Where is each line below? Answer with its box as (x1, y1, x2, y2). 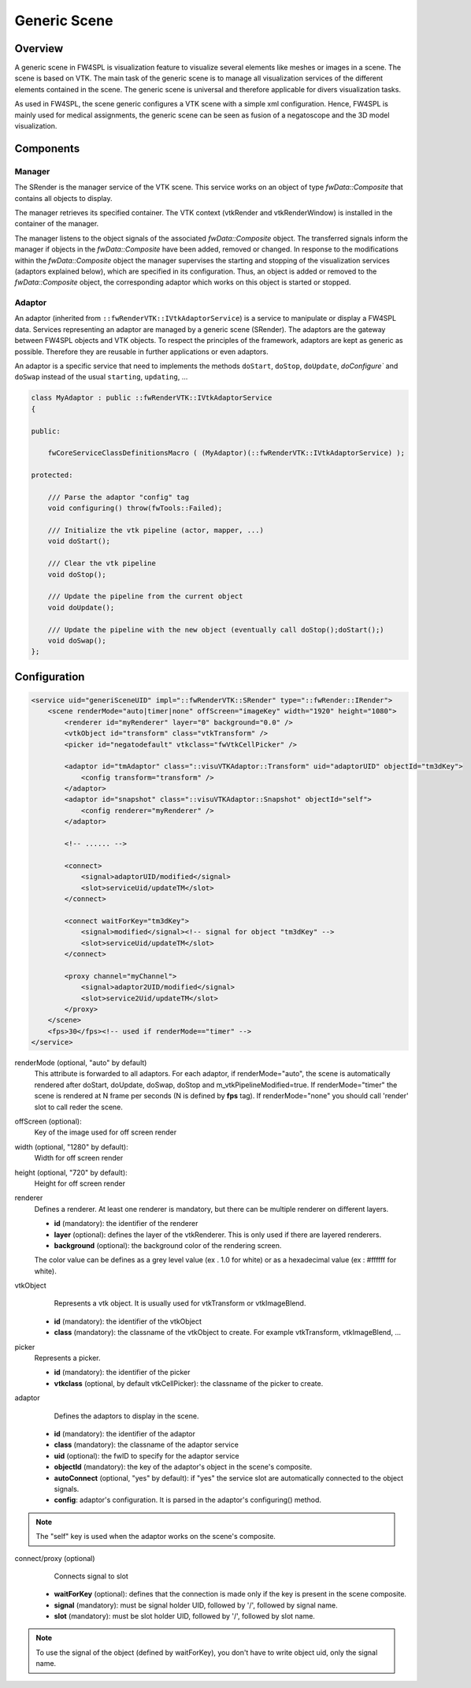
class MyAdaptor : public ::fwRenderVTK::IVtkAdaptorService (31, 393, 273, 402)
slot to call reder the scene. (34, 1102, 124, 1112)
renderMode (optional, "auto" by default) (14, 1058, 147, 1068)
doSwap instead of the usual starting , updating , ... (14, 372, 188, 382)
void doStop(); (47, 570, 106, 579)
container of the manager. (14, 219, 99, 229)
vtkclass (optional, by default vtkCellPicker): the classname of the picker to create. (54, 1378, 324, 1388)
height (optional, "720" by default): (14, 1168, 128, 1177)
